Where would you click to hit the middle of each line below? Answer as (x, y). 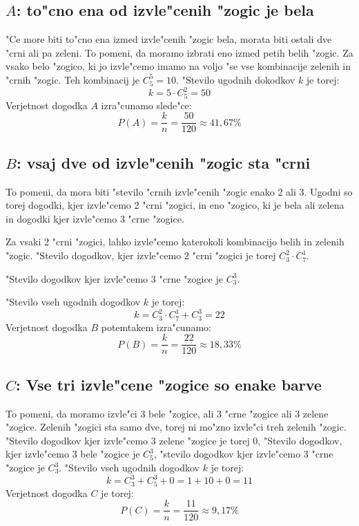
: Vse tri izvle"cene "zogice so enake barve (169, 384)
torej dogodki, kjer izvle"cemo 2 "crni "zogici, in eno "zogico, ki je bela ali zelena (175, 205)
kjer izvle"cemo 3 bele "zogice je (73, 454)
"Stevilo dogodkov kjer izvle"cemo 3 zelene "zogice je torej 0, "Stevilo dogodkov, (174, 440)
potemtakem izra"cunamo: (156, 327)
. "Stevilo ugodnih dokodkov (236, 79)
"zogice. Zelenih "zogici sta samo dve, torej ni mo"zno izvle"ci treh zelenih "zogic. (176, 427)
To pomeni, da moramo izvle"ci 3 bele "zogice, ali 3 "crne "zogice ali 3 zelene (167, 413)
